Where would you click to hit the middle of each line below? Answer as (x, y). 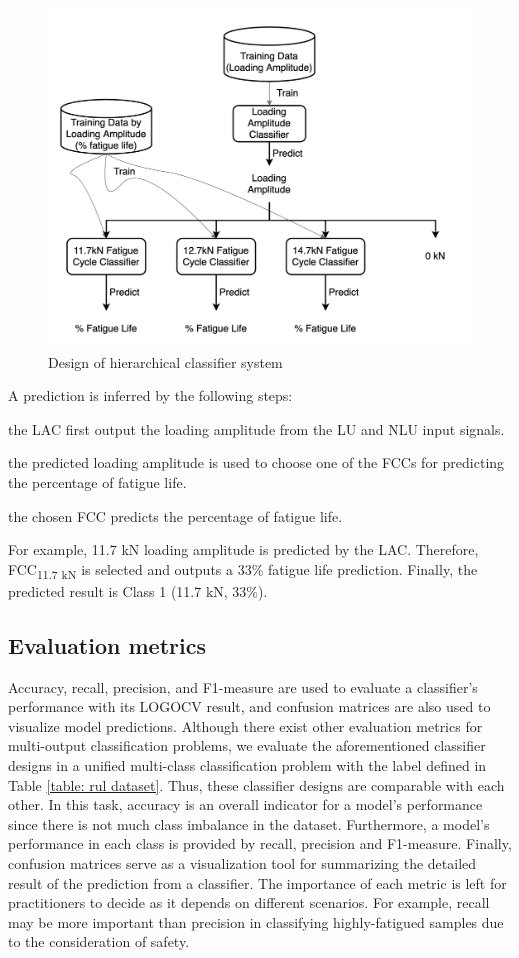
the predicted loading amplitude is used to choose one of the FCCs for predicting (256, 462)
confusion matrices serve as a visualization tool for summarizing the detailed (242, 862)
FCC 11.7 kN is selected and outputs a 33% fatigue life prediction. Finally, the (243, 570)
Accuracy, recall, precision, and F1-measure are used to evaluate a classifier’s (243, 686)
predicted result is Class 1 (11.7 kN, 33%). (138, 590)
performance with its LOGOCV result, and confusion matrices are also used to (249, 706)
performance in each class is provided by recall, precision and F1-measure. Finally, (260, 843)
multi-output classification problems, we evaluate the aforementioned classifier (247, 745)
